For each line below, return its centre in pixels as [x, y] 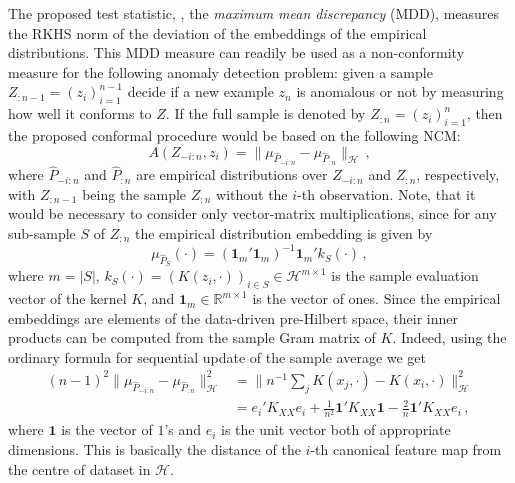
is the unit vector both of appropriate [336, 429]
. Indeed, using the [449, 337]
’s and [183, 429]
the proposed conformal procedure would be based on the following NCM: [234, 134]
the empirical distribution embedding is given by [283, 233]
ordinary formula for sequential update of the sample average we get [217, 356]
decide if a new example [200, 91]
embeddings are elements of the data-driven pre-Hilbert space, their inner [233, 317]
